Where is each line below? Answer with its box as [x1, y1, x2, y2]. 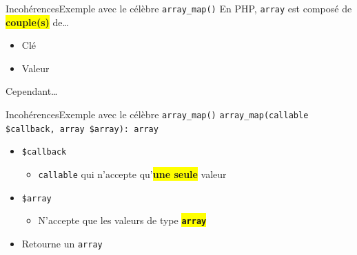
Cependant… [6, 84, 58, 98]
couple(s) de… [6, 14, 69, 29]
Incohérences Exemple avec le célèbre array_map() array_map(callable [6, 107, 309, 122]
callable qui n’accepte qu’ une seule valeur [38, 167, 227, 181]
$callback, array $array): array [6, 124, 159, 134]
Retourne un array [21, 236, 103, 250]
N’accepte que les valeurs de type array [38, 213, 207, 228]
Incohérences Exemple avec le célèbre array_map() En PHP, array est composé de [6, 1, 352, 15]
